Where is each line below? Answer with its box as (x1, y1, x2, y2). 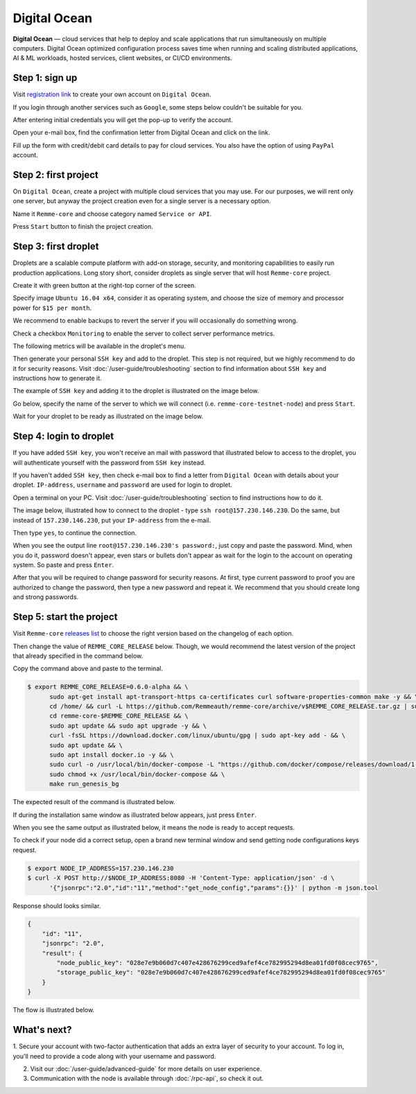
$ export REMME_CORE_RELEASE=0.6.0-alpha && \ (27, 683, 189, 691)
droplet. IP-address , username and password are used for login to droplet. (12, 480, 232, 489)
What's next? (12, 1024, 72, 1036)
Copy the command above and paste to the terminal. (12, 664, 163, 672)
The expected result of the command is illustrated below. (12, 798, 175, 806)
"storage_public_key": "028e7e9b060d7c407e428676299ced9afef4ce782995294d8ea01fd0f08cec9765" (56, 969, 386, 977)
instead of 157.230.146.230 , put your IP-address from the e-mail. (12, 516, 211, 524)
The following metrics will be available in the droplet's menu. (12, 342, 187, 350)
